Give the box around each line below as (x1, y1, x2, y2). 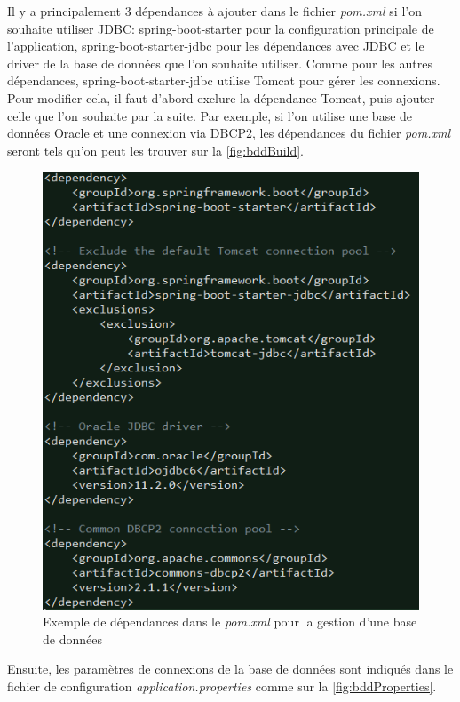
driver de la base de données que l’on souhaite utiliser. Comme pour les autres (7, 53, 432, 72)
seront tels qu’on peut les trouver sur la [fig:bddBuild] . (7, 140, 304, 159)
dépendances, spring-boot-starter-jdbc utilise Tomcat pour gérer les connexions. (7, 71, 440, 90)
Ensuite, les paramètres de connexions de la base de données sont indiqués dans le (7, 659, 454, 678)
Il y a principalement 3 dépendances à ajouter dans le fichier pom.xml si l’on (7, 2, 422, 20)
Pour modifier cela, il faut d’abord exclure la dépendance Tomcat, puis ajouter (7, 88, 435, 107)
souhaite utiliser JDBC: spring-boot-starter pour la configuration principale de (7, 19, 434, 37)
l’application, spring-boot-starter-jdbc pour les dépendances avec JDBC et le (7, 36, 424, 55)
